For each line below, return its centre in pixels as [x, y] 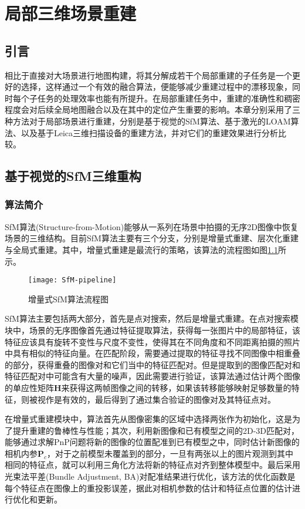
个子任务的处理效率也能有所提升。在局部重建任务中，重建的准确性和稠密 [160, 98]
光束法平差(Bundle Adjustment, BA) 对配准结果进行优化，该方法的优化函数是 [150, 476]
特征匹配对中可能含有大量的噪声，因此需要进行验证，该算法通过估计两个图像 [152, 376]
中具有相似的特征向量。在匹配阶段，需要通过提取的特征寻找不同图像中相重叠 [152, 353]
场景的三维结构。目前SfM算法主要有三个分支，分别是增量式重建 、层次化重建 [152, 238]
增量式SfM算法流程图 [68, 299]
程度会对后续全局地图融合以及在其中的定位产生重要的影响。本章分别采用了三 [152, 109]
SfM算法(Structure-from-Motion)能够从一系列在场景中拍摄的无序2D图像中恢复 [152, 226]
